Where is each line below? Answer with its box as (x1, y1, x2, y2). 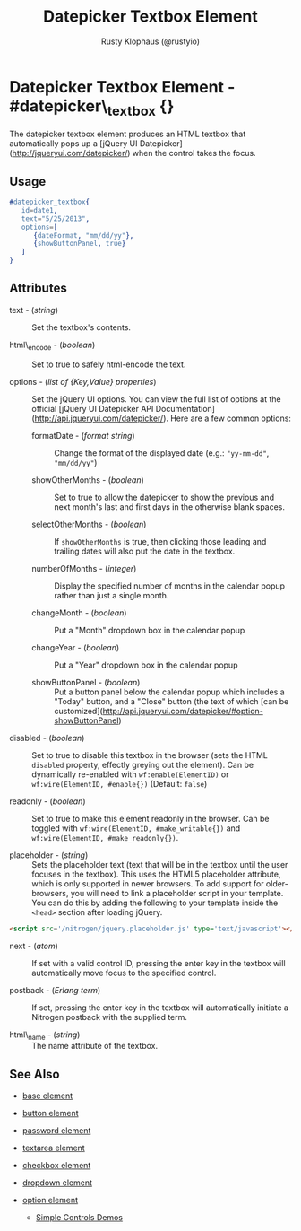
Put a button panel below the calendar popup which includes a (54, 686, 285, 697)
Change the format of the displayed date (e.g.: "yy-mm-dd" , (54, 447, 270, 458)
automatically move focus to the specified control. (31, 967, 217, 978)
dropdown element (21, 1177, 92, 1188)
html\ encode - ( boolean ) (9, 339, 96, 352)
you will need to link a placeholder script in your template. (70, 887, 284, 898)
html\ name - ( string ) (9, 1029, 81, 1042)
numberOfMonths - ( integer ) (31, 563, 137, 573)
